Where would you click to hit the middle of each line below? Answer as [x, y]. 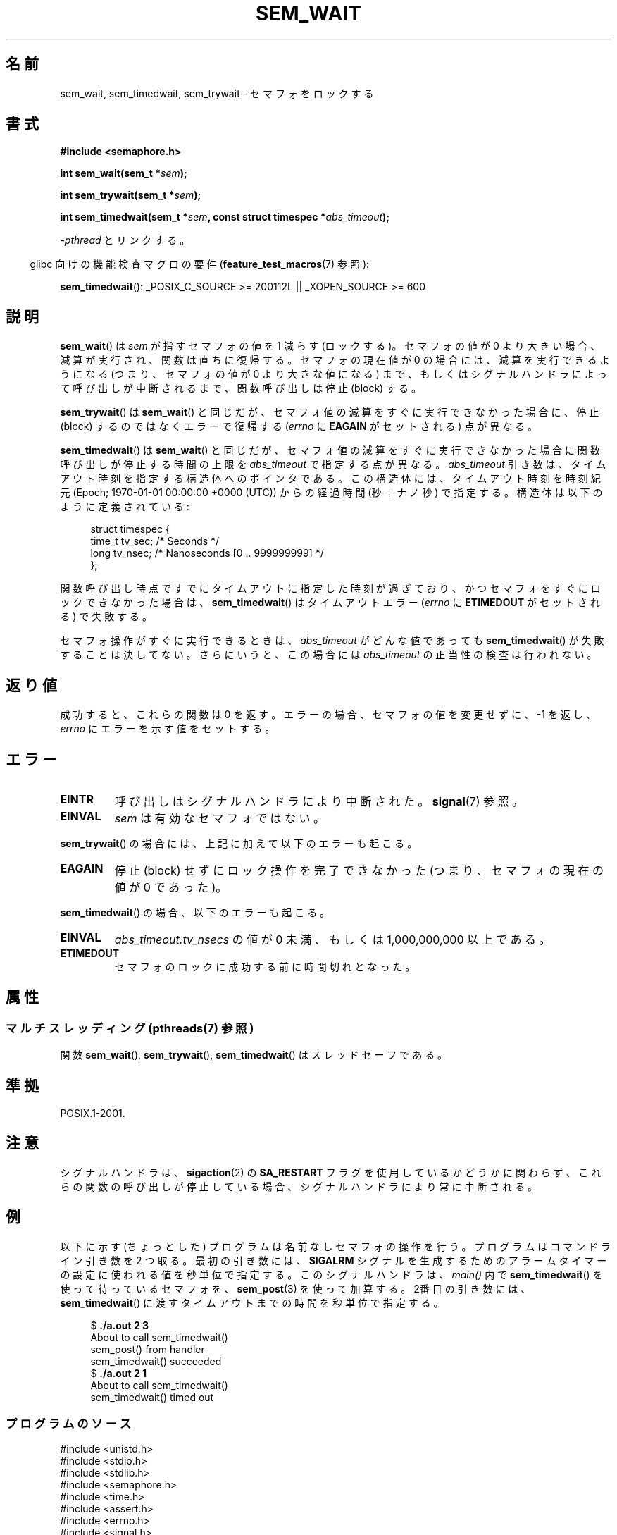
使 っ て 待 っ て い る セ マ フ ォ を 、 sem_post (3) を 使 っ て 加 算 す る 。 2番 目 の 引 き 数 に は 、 [295, 1288]
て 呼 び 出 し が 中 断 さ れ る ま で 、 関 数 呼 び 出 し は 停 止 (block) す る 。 [241, 388]
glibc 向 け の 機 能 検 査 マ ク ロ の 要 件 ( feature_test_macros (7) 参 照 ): [200, 264]
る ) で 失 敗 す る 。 [106, 617]
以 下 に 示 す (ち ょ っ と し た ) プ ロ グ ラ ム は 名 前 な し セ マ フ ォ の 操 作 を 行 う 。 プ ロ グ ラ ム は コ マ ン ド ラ [335, 1246]
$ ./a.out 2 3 [120, 1325]
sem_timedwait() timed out [152, 1397]
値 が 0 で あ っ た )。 [171, 887]
